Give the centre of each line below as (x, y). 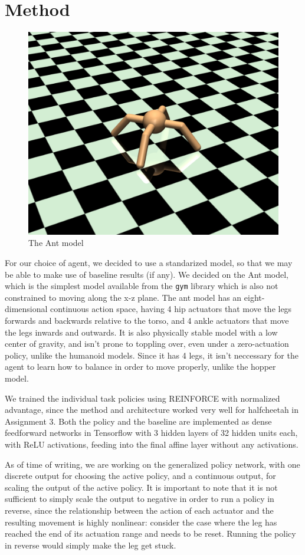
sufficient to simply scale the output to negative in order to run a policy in (140, 499)
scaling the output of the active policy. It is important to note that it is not (141, 487)
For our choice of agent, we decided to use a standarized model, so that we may (149, 262)
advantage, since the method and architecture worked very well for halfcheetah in (152, 410)
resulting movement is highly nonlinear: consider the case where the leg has (141, 522)
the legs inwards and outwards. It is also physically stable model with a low (141, 332)
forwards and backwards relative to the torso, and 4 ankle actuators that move (147, 321)
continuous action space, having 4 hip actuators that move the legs (171, 309)
